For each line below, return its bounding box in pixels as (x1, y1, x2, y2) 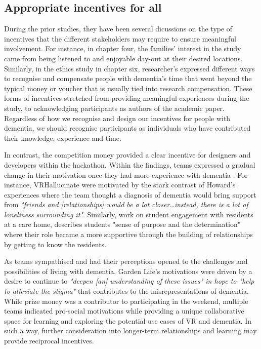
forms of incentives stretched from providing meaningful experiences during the (4, 93, 249, 103)
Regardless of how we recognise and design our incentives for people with (4, 112, 231, 123)
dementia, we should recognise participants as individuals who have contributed (4, 123, 251, 133)
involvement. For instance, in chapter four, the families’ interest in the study (4, 43, 241, 54)
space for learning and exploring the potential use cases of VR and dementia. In (4, 315, 252, 326)
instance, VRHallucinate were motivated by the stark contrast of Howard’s (4, 179, 236, 190)
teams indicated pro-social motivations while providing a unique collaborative (4, 305, 244, 316)
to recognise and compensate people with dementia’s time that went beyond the (4, 73, 252, 84)
